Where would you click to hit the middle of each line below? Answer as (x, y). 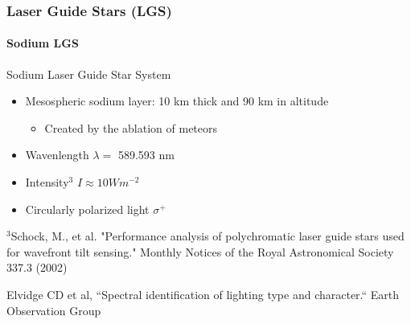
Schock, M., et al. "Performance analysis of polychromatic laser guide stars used (208, 236)
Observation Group (54, 310)
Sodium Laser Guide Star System (89, 74)
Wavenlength (57, 155)
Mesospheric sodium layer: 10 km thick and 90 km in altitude (177, 101)
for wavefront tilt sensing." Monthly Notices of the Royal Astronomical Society (200, 251)
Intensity (47, 182)
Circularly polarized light (87, 209)
